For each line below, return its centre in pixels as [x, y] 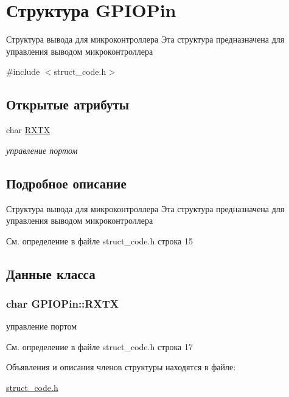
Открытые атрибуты [68, 104]
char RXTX [28, 130]
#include [23, 71]
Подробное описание [66, 183]
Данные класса [51, 273]
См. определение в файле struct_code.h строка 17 [99, 346]
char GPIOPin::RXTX [62, 303]
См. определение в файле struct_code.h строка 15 [99, 240]
